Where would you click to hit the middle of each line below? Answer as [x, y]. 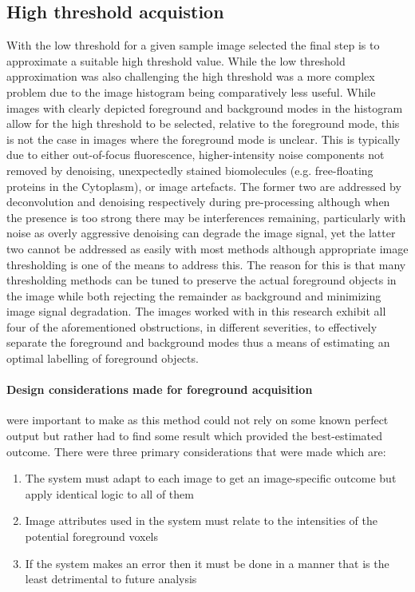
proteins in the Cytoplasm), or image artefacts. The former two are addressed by [204, 186]
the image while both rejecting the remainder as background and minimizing [194, 295]
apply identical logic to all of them [109, 493]
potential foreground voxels [92, 536]
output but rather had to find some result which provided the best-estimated [195, 436]
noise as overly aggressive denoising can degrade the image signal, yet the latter [201, 233]
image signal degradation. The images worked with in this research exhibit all [196, 311]
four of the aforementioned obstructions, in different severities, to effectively [192, 326]
